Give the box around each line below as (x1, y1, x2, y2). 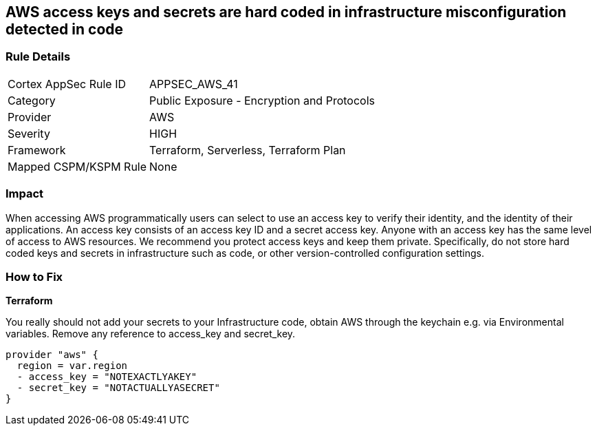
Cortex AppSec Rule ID (8, 76, 127, 91)
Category (8, 93, 56, 107)
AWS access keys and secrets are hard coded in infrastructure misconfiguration (6, 3, 567, 21)
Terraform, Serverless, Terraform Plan (149, 143, 346, 157)
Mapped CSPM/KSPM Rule (8, 159, 147, 174)
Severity (8, 126, 50, 140)
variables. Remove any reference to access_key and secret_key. (6, 328, 296, 340)
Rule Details (6, 50, 71, 64)
